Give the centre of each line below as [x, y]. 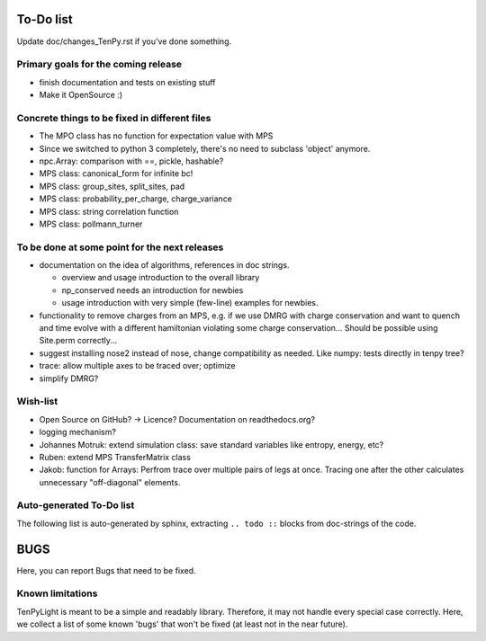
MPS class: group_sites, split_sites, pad [112, 186]
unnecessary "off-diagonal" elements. [110, 482]
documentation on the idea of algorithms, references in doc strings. [164, 265]
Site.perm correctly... [78, 341]
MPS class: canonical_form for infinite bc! [116, 174]
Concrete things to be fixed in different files [114, 118]
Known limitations [57, 593]
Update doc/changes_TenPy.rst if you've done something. [124, 41]
